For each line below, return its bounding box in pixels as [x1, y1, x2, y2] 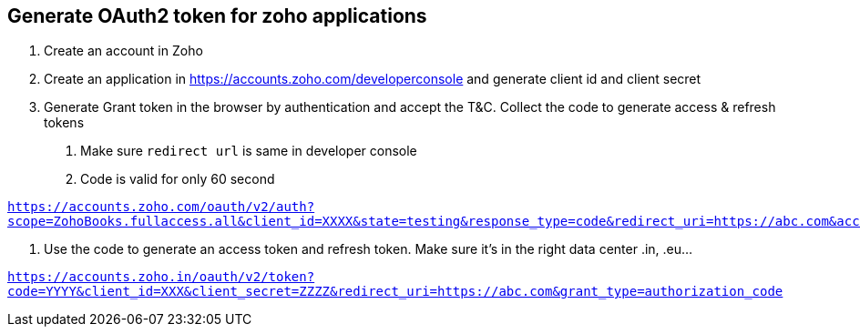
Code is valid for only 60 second [80, 171, 275, 187]
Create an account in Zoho [44, 43, 203, 59]
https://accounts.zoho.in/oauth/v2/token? [7, 269, 315, 285]
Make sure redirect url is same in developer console [80, 143, 417, 159]
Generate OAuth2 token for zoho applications [7, 5, 427, 27]
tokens [44, 115, 85, 131]
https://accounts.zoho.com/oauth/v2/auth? [7, 199, 315, 215]
